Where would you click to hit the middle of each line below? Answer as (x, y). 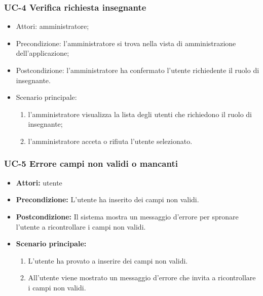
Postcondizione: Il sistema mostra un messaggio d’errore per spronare (127, 216)
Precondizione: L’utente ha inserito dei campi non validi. (107, 199)
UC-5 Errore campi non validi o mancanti (91, 163)
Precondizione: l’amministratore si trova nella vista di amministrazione (126, 43)
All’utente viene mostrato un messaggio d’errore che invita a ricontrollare (142, 277)
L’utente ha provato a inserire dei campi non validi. (108, 260)
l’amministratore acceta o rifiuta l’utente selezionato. (110, 141)
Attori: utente (39, 182)
